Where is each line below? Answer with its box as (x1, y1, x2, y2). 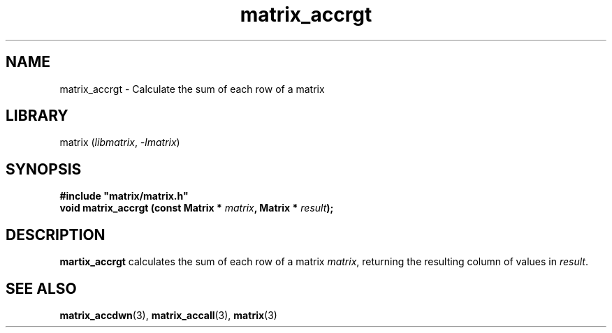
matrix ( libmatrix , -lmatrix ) (59, 136, 180, 149)
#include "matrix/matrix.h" (59, 190, 189, 202)
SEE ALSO (6, 279, 77, 297)
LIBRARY (6, 107, 68, 125)
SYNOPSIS (6, 160, 82, 178)
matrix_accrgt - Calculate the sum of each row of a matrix (59, 82, 325, 95)
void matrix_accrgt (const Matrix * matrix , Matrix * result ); (59, 202, 334, 214)
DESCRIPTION (6, 225, 105, 244)
